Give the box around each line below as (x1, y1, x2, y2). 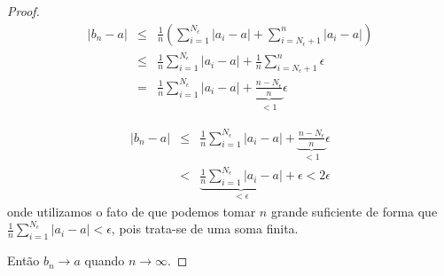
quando (84, 251, 125, 270)
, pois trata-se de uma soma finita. (111, 219, 299, 238)
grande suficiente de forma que (270, 201, 438, 220)
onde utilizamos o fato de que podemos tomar (7, 201, 256, 220)
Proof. (7, 2, 40, 20)
